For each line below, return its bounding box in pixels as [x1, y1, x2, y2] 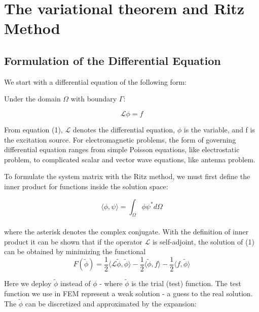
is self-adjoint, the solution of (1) [152, 236, 254, 247]
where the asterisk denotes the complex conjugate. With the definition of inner [4, 226, 249, 236]
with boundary [70, 93, 117, 104]
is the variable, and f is [183, 124, 255, 134]
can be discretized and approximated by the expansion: [25, 298, 197, 308]
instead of [60, 278, 91, 289]
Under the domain [4, 93, 61, 104]
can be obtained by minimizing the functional [4, 246, 146, 257]
